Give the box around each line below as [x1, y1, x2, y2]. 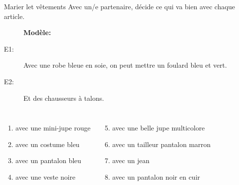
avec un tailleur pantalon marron [112, 139, 211, 149]
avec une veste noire [15, 171, 76, 182]
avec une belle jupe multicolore [112, 123, 205, 133]
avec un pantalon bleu [15, 155, 81, 166]
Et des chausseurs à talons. [23, 92, 104, 103]
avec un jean [112, 155, 150, 166]
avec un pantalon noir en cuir [112, 171, 200, 182]
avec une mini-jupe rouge [15, 123, 91, 133]
